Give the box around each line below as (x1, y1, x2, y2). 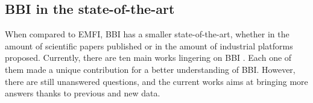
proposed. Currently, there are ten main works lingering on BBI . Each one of (5, 51, 292, 64)
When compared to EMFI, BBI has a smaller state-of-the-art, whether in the (5, 28, 289, 40)
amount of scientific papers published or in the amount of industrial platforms (5, 39, 293, 52)
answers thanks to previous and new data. (5, 87, 160, 99)
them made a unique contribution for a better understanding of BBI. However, (5, 63, 296, 75)
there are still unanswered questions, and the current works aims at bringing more (5, 75, 308, 87)
